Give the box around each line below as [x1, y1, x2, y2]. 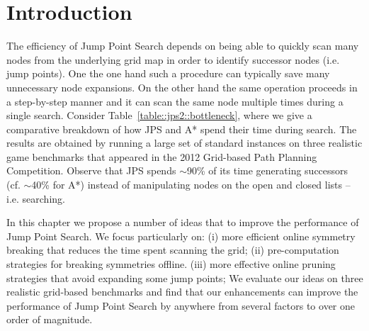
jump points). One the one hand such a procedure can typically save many [6, 66, 330, 81]
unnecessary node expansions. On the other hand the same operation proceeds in [6, 79, 358, 94]
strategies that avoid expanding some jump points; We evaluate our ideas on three [6, 270, 363, 285]
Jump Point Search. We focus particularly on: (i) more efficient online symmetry [6, 228, 356, 243]
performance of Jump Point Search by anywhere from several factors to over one [6, 298, 355, 313]
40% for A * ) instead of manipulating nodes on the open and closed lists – [31, 177, 351, 192]
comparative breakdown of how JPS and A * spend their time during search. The [6, 121, 357, 136]
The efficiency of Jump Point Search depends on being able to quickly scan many [6, 38, 359, 53]
